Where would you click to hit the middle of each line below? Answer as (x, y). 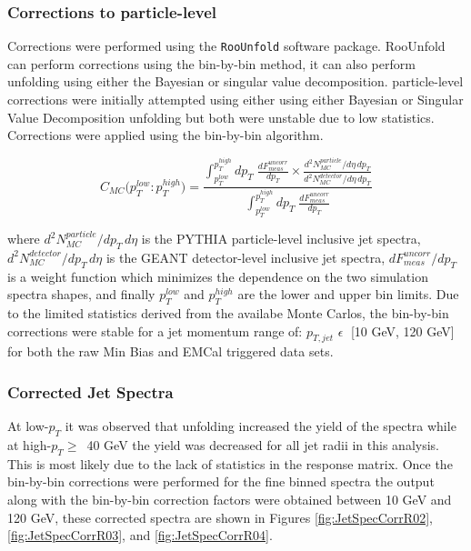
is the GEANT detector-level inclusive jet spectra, (246, 257)
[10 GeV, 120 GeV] (402, 331)
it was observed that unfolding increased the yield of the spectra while (261, 426)
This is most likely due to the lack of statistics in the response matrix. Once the (230, 463)
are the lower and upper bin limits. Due (348, 294)
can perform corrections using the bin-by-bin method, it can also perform (211, 63)
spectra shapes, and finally (81, 294)
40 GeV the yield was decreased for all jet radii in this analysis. (263, 445)
